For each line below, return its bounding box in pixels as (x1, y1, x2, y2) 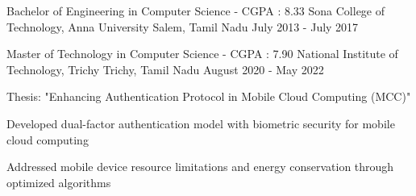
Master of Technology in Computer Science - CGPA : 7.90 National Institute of (6, 45, 398, 62)
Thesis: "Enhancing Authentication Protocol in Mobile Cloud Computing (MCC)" (6, 88, 411, 105)
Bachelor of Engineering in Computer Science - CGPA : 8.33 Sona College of (6, 2, 385, 19)
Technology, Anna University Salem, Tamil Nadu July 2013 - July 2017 (6, 18, 359, 35)
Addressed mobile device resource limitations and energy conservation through (6, 158, 394, 175)
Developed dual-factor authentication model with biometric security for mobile (6, 115, 395, 131)
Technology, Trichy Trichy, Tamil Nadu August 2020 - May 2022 (6, 60, 324, 77)
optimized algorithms (6, 173, 111, 190)
